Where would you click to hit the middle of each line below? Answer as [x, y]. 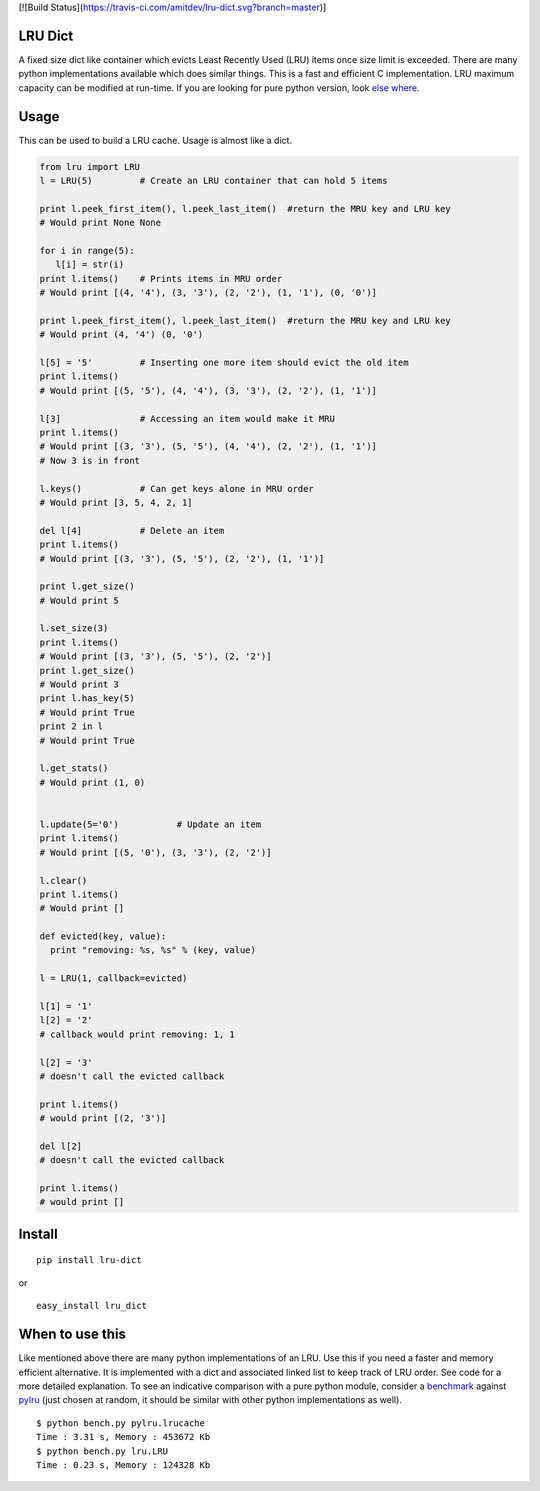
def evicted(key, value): [103, 936]
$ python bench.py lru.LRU [102, 1451]
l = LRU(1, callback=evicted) [113, 978]
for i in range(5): [87, 250]
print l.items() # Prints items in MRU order [161, 278]
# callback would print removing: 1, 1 [137, 1034]
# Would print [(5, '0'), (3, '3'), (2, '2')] [155, 852]
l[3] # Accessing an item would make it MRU [187, 418]
